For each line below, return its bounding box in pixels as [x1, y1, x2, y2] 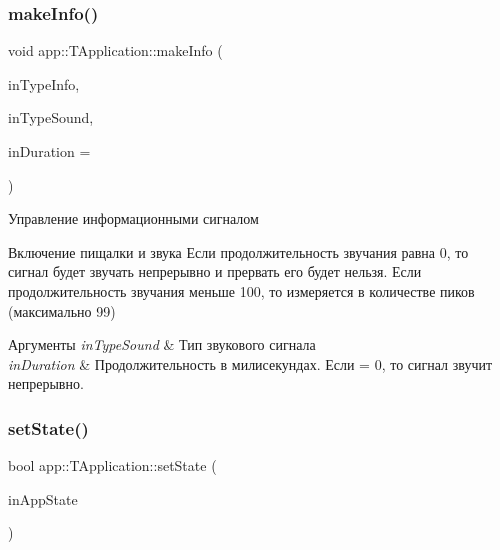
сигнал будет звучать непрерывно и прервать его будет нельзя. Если [8, 261, 422, 282]
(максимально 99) [8, 300, 116, 321]
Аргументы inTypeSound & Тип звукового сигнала [8, 334, 316, 355]
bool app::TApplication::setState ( [8, 455, 217, 476]
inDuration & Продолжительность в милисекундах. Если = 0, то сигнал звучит [8, 353, 493, 374]
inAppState [8, 488, 78, 509]
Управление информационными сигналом [8, 208, 259, 229]
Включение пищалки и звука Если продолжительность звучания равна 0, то [8, 241, 469, 262]
